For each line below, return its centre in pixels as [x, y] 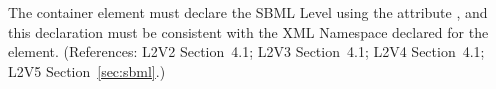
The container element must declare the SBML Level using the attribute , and [248, 12]
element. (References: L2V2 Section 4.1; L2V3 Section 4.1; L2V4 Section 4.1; [246, 51]
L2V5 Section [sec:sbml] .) [87, 70]
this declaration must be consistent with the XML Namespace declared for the [248, 31]
